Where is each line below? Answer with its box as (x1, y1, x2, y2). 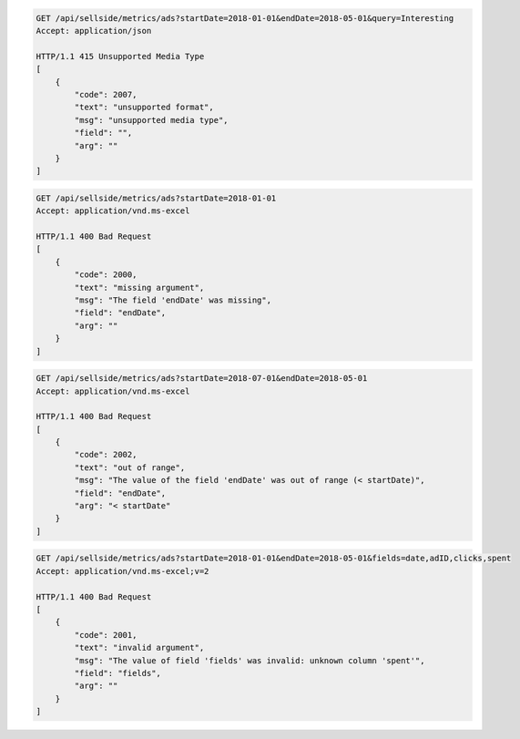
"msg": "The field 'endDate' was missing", (74, 294, 272, 305)
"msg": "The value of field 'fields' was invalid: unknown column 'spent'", (74, 655, 425, 665)
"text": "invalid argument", (74, 642, 205, 653)
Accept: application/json (36, 26, 152, 36)
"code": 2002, (74, 449, 138, 460)
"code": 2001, (74, 630, 138, 640)
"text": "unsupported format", (74, 102, 214, 113)
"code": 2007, (74, 89, 138, 99)
